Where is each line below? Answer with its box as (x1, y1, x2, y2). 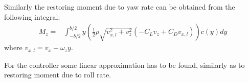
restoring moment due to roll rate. (4, 69, 111, 80)
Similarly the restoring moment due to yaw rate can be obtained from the (4, 2, 235, 12)
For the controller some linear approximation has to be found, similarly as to (4, 59, 245, 70)
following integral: (4, 11, 60, 22)
